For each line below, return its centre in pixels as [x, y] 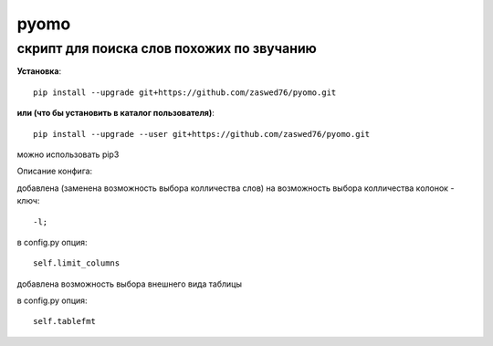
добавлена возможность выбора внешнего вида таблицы [129, 284]
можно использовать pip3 [68, 154]
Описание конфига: [55, 171]
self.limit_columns [77, 263]
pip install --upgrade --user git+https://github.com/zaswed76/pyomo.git [202, 134]
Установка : [39, 71]
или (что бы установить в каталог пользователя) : [115, 113]
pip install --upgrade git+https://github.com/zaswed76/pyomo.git [185, 92]
